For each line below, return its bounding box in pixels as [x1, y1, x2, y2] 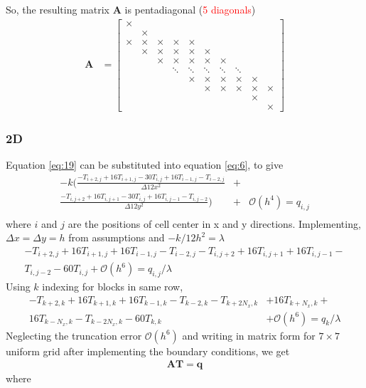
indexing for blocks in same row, [42, 279, 183, 294]
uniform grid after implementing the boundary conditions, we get [6, 343, 290, 358]
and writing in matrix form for [182, 327, 316, 342]
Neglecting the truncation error [6, 327, 142, 342]
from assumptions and [68, 230, 165, 245]
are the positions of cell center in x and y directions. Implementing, [68, 216, 361, 231]
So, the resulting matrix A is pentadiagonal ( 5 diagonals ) [6, 2, 256, 16]
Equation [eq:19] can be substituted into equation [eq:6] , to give [6, 157, 284, 172]
